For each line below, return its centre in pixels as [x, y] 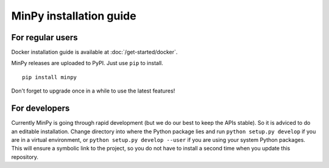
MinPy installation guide [74, 16]
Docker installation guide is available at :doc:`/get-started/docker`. [94, 52]
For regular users [45, 37]
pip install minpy [50, 77]
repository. [25, 157]
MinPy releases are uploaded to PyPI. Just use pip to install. [87, 63]
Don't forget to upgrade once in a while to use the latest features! [93, 91]
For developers [41, 109]
